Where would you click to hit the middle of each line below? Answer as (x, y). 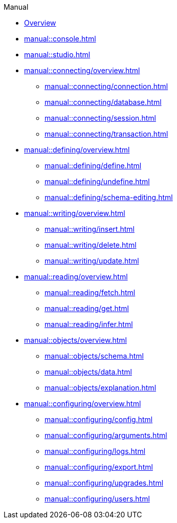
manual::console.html (60, 39)
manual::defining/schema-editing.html (109, 197)
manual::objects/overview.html (75, 340)
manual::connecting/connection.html (106, 86)
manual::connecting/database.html (103, 102)
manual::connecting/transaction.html (106, 134)
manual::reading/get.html (87, 308)
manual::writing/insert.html (90, 229)
